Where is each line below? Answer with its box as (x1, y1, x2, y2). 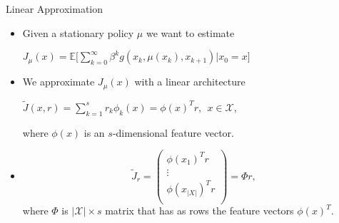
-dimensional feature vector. (112, 125, 234, 140)
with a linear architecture (134, 74, 246, 89)
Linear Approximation (6, 1, 103, 16)
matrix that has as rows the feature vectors (105, 203, 294, 218)
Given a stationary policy (22, 25, 134, 40)
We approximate (22, 74, 95, 89)
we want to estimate (146, 25, 235, 40)
